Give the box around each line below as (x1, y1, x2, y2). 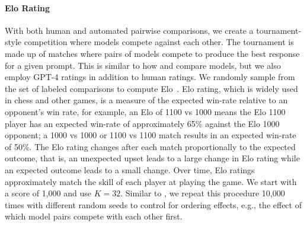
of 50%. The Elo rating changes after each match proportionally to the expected (5, 140, 296, 152)
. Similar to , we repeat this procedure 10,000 (120, 187, 285, 199)
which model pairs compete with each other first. (5, 210, 183, 222)
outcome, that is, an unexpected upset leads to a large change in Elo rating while (5, 152, 300, 164)
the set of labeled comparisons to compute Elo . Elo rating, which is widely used (5, 82, 298, 94)
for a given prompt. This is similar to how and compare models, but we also (5, 59, 281, 71)
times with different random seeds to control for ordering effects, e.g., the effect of (5, 198, 302, 211)
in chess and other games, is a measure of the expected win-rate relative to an (5, 94, 288, 106)
